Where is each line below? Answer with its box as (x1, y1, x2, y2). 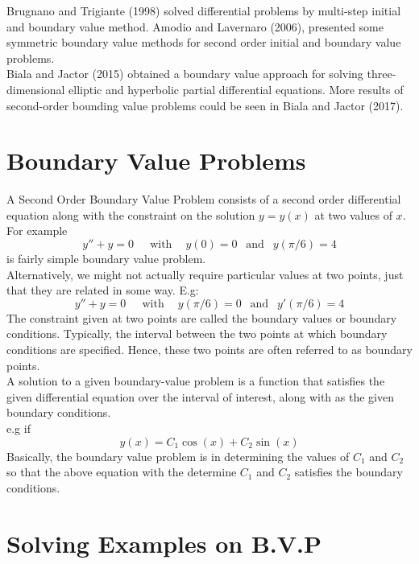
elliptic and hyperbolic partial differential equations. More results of (68, 80, 404, 97)
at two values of (314, 206, 392, 223)
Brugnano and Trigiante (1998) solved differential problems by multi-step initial (6, 2, 401, 19)
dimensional (6, 80, 65, 97)
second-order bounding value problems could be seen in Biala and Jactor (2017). (6, 97, 404, 113)
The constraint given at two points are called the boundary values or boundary (6, 309, 397, 326)
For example (6, 222, 68, 239)
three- (367, 65, 396, 82)
